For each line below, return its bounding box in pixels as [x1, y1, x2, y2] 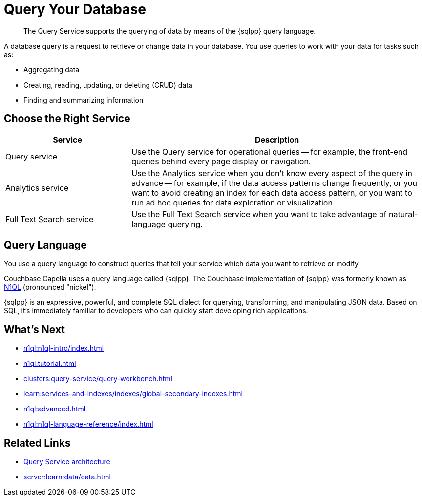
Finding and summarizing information [23, 95, 144, 104]
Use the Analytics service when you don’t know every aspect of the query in [131, 168, 412, 178]
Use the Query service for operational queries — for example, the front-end [131, 146, 408, 157]
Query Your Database [4, 1, 146, 18]
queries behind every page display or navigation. [131, 156, 311, 166]
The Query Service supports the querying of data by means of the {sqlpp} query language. [23, 26, 316, 35]
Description [254, 135, 299, 145]
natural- [389, 209, 418, 219]
